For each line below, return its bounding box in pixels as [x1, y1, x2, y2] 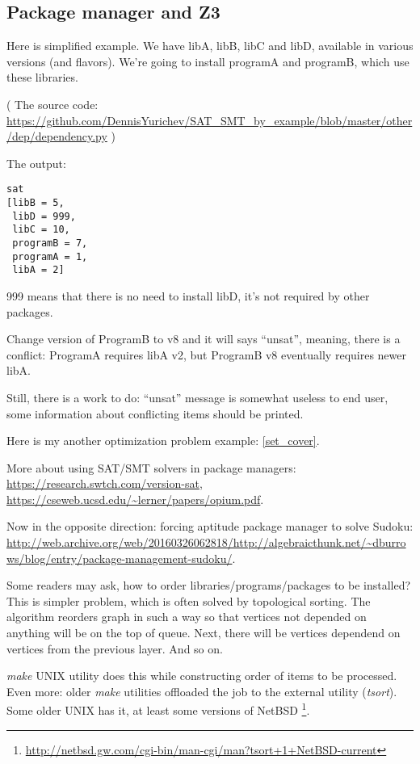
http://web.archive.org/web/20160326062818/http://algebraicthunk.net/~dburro [6, 534, 406, 551]
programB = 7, [12, 237, 88, 249]
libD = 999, [12, 210, 76, 222]
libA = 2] [12, 264, 65, 276]
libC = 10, [12, 224, 70, 236]
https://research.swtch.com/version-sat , [6, 475, 203, 492]
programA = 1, [12, 250, 88, 262]
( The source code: [6, 95, 99, 112]
